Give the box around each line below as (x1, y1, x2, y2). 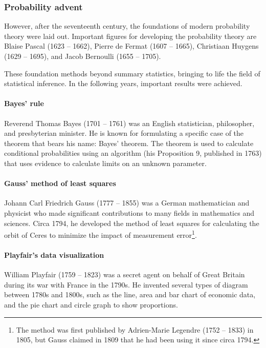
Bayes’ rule (4, 98, 44, 109)
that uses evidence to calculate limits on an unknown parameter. (4, 157, 207, 168)
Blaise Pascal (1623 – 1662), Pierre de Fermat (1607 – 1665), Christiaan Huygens (4, 40, 259, 51)
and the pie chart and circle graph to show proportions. (4, 299, 178, 310)
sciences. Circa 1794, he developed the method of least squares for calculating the (4, 217, 259, 228)
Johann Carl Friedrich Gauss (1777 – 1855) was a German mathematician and (4, 197, 250, 208)
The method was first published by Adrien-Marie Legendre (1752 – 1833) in (16, 324, 254, 335)
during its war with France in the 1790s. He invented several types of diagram (4, 279, 248, 290)
